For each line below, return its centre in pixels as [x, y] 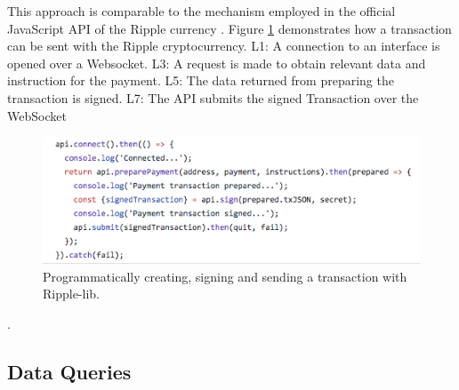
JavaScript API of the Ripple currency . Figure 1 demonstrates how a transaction [229, 28]
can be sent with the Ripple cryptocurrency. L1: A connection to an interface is [224, 46]
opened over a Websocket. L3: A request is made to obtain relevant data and [217, 63]
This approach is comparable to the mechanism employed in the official [201, 11]
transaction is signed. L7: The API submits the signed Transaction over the [213, 97]
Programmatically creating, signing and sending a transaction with [225, 276]
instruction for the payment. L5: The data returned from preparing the [201, 80]
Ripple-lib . [72, 294]
